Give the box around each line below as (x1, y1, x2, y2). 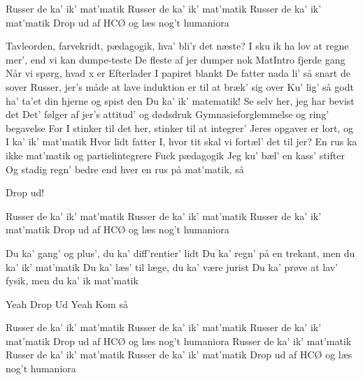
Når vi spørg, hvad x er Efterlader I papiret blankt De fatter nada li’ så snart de (6, 66, 350, 80)
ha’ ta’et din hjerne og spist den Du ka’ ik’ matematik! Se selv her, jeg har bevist (6, 93, 355, 108)
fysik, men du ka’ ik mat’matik (6, 273, 138, 288)
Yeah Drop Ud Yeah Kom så (6, 296, 128, 311)
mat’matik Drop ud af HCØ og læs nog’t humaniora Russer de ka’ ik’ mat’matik (6, 333, 352, 348)
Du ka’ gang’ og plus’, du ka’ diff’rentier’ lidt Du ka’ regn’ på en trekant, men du (6, 245, 355, 260)
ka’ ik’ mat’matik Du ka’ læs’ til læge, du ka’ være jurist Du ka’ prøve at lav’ (6, 259, 339, 274)
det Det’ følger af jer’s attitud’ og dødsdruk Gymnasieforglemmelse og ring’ (6, 107, 329, 122)
